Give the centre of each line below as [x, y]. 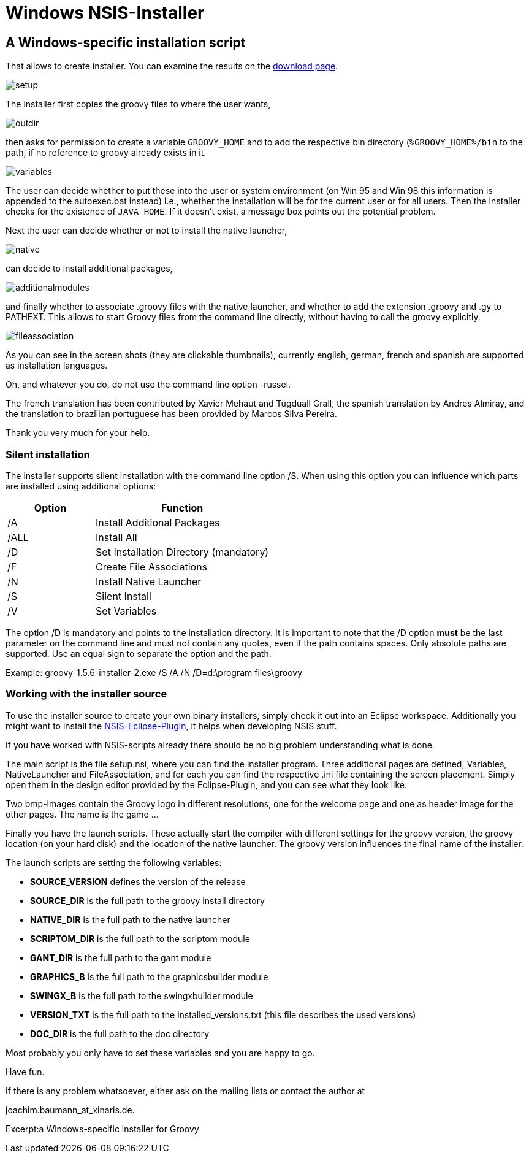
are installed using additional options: [81, 486]
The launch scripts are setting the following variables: [114, 862]
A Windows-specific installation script [126, 42]
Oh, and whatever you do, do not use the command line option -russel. [148, 385]
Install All [116, 537]
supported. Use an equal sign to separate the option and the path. [139, 653]
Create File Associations [152, 566]
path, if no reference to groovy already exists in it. [106, 153]
